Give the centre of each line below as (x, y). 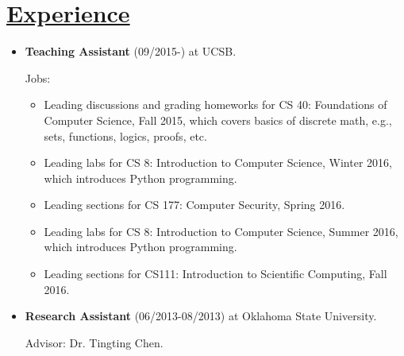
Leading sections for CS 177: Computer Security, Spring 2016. (194, 205)
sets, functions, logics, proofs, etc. (125, 135)
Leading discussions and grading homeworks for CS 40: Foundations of (215, 104)
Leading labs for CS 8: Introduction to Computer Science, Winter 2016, (218, 163)
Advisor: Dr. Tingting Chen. (94, 342)
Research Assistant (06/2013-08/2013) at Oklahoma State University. (201, 316)
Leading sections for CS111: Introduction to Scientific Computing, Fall (215, 274)
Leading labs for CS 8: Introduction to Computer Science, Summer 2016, (221, 231)
